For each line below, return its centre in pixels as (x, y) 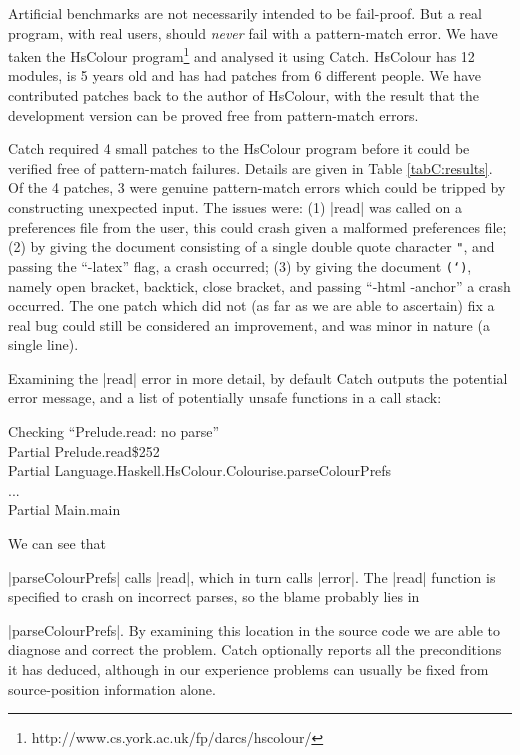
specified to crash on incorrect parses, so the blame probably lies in (214, 596)
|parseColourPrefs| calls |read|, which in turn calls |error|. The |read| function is (252, 576)
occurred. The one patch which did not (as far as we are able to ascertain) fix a (251, 305)
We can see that (57, 543)
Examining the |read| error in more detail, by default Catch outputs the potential (258, 377)
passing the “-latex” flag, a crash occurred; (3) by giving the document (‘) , (240, 265)
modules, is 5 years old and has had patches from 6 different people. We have (244, 75)
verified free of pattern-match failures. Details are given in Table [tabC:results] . (250, 167)
